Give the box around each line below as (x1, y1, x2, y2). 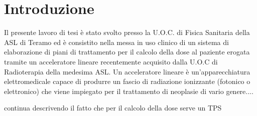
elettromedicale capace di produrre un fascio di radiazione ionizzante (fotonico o (4, 76, 250, 86)
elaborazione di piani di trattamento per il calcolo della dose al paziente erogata (4, 46, 250, 57)
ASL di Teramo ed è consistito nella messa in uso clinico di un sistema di (4, 36, 229, 47)
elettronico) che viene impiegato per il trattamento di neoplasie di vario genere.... (4, 85, 253, 96)
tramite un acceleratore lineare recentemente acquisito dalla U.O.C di (4, 56, 218, 66)
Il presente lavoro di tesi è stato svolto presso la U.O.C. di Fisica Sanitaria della (4, 27, 250, 37)
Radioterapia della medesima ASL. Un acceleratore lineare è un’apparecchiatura (4, 66, 250, 76)
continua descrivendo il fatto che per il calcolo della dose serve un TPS (4, 102, 222, 113)
